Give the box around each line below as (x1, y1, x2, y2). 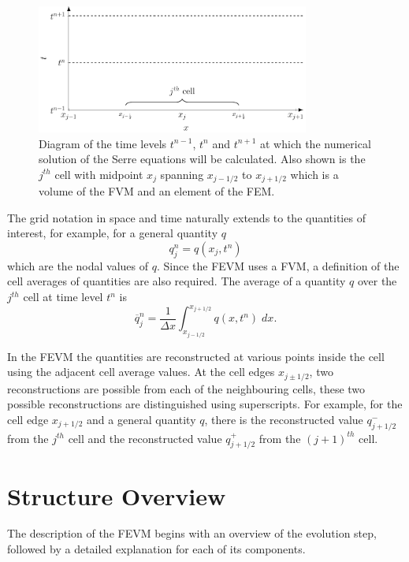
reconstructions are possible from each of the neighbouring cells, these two (7, 380, 366, 396)
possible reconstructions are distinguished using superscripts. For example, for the (7, 396, 403, 412)
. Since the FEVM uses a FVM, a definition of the (156, 257, 400, 274)
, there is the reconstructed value (204, 411, 363, 427)
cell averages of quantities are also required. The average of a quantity (7, 273, 346, 289)
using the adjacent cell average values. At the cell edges (7, 363, 275, 380)
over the (357, 273, 397, 289)
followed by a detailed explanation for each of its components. (7, 541, 306, 557)
